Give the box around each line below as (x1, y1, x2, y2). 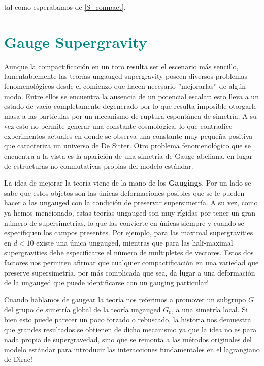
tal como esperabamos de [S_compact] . (4, 2, 126, 12)
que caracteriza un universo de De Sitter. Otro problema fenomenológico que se (4, 140, 251, 151)
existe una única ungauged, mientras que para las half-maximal (36, 237, 233, 248)
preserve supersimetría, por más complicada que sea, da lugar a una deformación (4, 267, 255, 278)
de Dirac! (4, 354, 32, 364)
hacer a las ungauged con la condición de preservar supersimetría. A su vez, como (4, 197, 258, 208)
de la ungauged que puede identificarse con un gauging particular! (4, 277, 209, 288)
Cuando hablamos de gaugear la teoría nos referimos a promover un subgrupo (4, 294, 246, 304)
